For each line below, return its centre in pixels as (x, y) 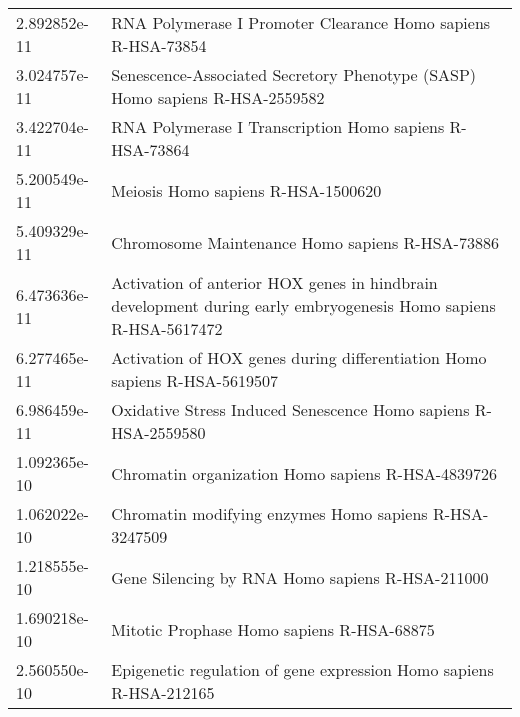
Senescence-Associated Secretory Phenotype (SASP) (294, 74)
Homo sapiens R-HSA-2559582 (218, 97)
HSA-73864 (150, 149)
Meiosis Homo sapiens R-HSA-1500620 (246, 190)
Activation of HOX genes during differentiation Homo (299, 357)
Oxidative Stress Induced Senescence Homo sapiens (290, 409)
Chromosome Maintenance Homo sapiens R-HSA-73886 (305, 242)
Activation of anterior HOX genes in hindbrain (274, 282)
